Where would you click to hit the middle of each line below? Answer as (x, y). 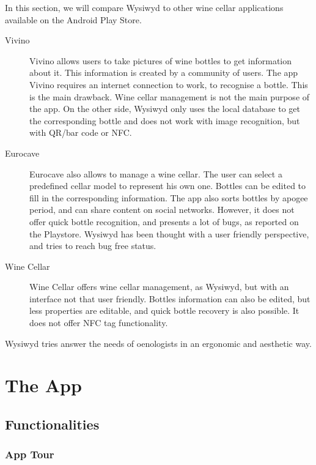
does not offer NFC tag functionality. (99, 323)
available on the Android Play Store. (73, 19)
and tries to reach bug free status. (93, 246)
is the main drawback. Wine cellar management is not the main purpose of (170, 96)
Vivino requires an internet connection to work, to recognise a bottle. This (169, 84)
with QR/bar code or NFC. (81, 132)
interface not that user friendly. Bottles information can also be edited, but (170, 298)
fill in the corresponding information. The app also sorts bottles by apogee (169, 197)
